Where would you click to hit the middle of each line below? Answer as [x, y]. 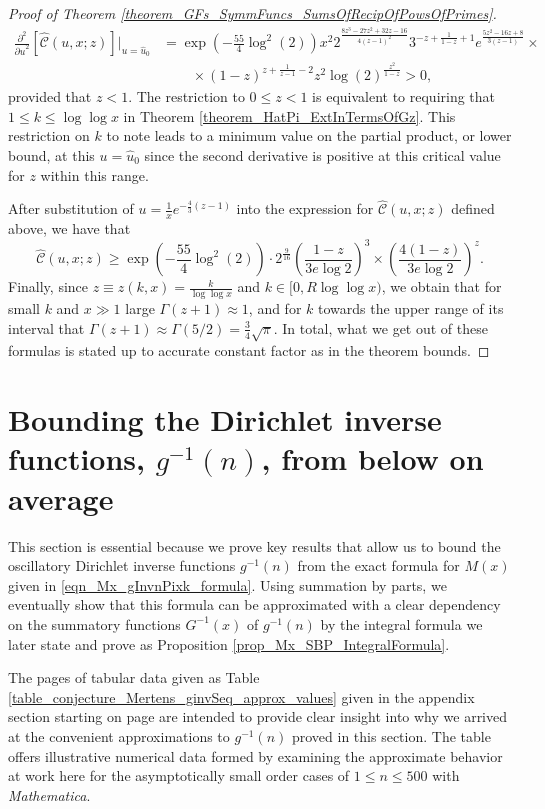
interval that [46, 327]
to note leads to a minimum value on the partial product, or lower [309, 135]
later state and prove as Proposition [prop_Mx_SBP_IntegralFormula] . [229, 643]
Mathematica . [49, 794]
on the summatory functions [94, 623]
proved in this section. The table [391, 735]
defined [473, 208]
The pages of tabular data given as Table [134, 677]
